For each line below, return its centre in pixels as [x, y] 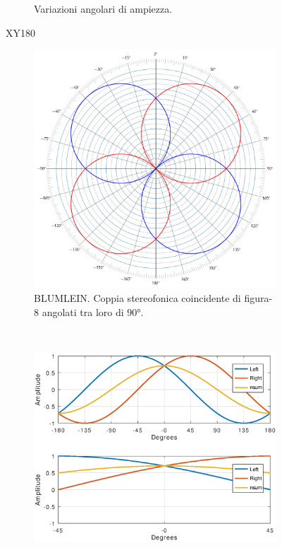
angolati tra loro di [83, 311]
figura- [258, 298]
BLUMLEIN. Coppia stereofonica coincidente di [137, 298]
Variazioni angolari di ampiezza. [103, 8]
